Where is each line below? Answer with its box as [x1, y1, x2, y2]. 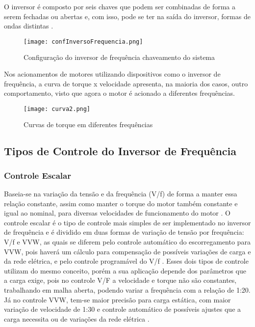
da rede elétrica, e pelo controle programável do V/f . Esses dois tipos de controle [4, 256, 249, 266]
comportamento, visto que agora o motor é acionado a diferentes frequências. [4, 88, 235, 98]
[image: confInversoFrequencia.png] [24, 38, 143, 45]
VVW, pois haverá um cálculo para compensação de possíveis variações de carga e [4, 246, 251, 256]
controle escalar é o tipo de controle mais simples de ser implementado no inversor [4, 217, 251, 227]
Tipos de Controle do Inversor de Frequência [4, 143, 236, 159]
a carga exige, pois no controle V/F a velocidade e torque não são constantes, [4, 275, 237, 285]
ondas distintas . [4, 21, 53, 31]
